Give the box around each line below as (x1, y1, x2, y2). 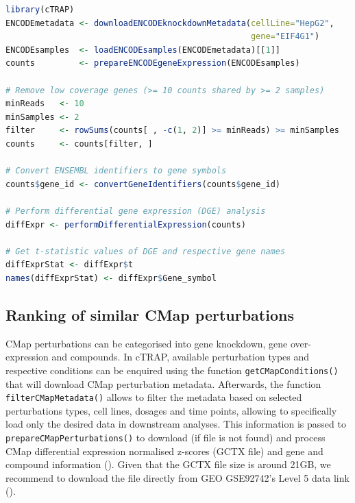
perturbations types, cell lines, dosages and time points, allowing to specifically (5, 403, 337, 417)
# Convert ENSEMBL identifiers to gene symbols (5, 166, 227, 176)
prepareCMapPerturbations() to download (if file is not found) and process (5, 430, 326, 444)
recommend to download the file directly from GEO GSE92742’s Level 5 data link (5, 470, 350, 484)
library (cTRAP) (5, 5, 75, 14)
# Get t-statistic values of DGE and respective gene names (5, 246, 286, 256)
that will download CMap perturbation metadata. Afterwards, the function (5, 376, 321, 391)
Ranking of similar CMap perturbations (5, 304, 294, 325)
